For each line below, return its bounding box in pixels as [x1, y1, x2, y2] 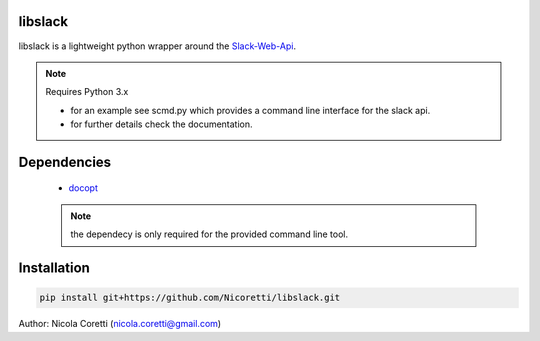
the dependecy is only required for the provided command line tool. [70, 228, 349, 240]
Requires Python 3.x [45, 86, 129, 98]
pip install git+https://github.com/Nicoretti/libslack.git [39, 292, 341, 304]
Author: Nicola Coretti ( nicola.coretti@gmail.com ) [18, 318, 222, 330]
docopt [68, 182, 99, 194]
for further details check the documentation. [70, 118, 254, 130]
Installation [18, 260, 90, 277]
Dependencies [18, 153, 112, 170]
